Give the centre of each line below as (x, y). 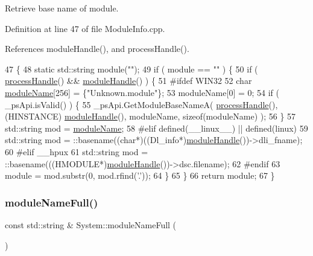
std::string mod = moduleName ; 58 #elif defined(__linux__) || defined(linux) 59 (156, 128)
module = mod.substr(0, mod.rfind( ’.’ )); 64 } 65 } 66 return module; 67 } (140, 175)
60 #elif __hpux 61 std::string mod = (77, 151)
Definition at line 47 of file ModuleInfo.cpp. (85, 28)
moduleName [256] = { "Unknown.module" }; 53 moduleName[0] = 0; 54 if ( (142, 92)
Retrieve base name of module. (62, 8)
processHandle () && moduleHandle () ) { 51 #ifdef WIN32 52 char (128, 81)
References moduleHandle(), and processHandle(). (97, 49)
